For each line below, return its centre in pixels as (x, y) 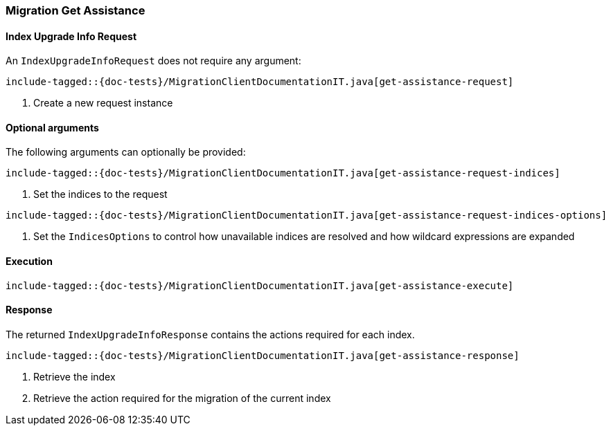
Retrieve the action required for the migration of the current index (182, 398)
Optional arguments (52, 127)
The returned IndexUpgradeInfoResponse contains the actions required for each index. (210, 334)
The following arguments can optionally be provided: (126, 152)
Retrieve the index (74, 376)
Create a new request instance (103, 103)
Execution (29, 262)
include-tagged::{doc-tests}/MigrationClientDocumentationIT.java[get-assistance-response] (263, 355)
